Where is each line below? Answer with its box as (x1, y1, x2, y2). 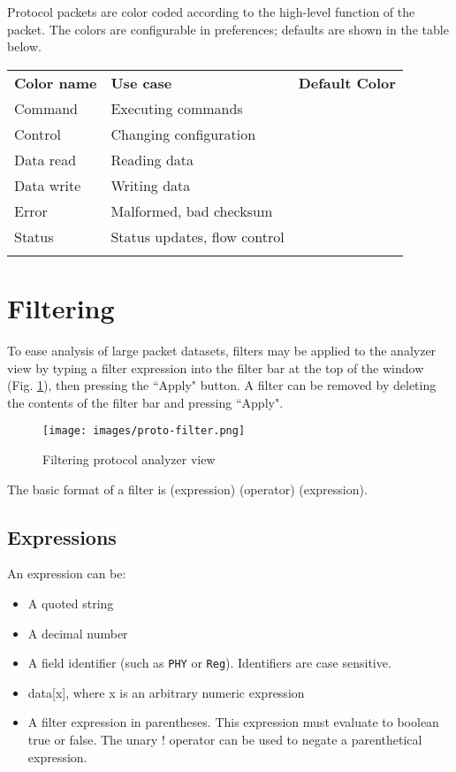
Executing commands (110, 97, 243, 118)
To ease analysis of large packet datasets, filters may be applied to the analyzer (7, 340, 437, 359)
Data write (14, 174, 81, 195)
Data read (14, 149, 77, 170)
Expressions (7, 523, 117, 550)
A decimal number (27, 623, 128, 642)
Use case (110, 72, 172, 93)
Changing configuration (110, 123, 256, 144)
